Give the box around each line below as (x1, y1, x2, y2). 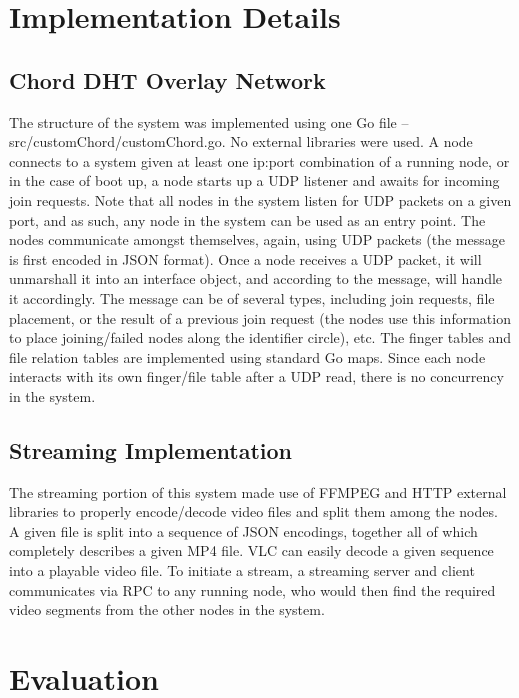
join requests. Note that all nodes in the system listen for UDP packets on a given (9, 189, 512, 210)
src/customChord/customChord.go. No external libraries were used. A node (9, 131, 473, 152)
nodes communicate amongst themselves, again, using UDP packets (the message (9, 229, 505, 250)
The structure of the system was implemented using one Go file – (9, 111, 409, 132)
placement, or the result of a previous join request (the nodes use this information (9, 307, 511, 328)
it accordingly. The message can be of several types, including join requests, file (9, 287, 495, 308)
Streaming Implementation (9, 434, 293, 465)
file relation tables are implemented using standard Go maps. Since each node (9, 346, 486, 367)
